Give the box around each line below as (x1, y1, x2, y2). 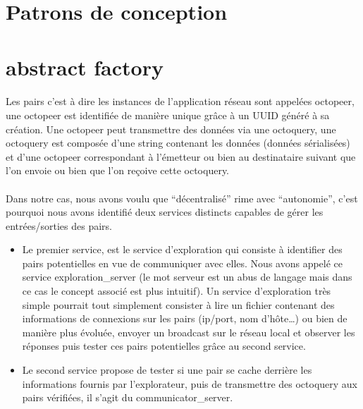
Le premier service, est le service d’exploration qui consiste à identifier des (22, 242, 343, 257)
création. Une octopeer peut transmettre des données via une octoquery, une (6, 121, 336, 136)
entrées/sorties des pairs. (6, 218, 112, 233)
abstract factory (6, 52, 164, 81)
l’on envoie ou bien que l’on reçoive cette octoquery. (6, 163, 230, 178)
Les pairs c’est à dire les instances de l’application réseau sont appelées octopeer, (6, 94, 355, 109)
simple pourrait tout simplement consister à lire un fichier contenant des (22, 297, 335, 312)
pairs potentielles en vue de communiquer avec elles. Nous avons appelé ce (22, 255, 343, 270)
